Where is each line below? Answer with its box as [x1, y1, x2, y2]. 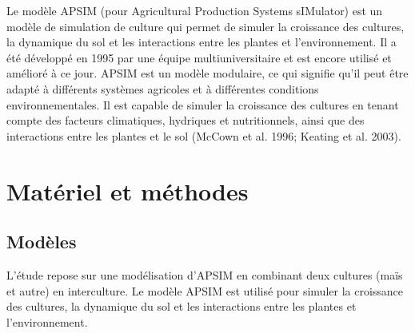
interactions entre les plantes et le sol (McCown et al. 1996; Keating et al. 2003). [6, 127, 401, 144]
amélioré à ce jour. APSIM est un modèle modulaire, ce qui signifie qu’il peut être [6, 65, 409, 81]
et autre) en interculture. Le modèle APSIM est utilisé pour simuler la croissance [6, 282, 404, 299]
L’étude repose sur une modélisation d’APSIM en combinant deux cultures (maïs [6, 266, 403, 283]
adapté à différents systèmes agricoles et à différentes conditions [6, 80, 319, 97]
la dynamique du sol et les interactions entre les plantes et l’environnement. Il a [6, 34, 397, 50]
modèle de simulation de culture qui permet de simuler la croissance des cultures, [6, 18, 405, 34]
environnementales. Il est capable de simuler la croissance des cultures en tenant [6, 96, 399, 113]
